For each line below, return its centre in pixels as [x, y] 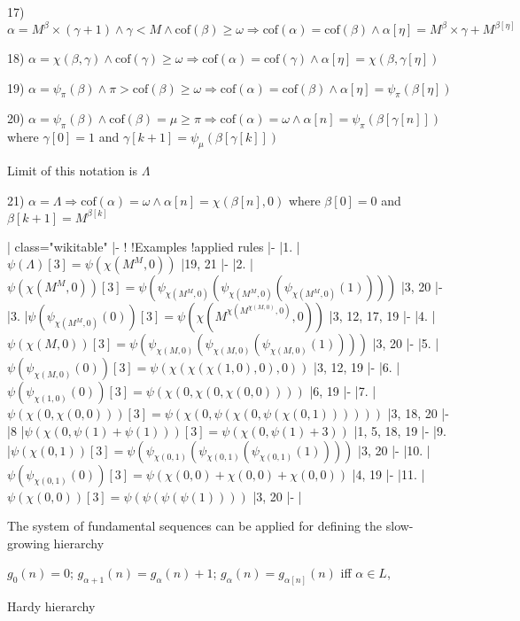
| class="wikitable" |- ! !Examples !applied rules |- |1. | [154, 246]
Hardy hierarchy [51, 606]
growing [28, 543]
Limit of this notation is [72, 171]
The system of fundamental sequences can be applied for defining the [195, 526]
